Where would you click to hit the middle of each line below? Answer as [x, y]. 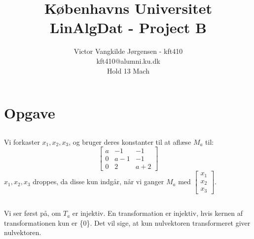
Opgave [30, 113]
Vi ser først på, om [33, 213]
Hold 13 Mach [128, 70]
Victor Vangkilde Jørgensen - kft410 [128, 51]
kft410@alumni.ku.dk [128, 60]
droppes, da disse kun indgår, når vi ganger [98, 181]
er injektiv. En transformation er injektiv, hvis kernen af [157, 213]
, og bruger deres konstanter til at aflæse [130, 141]
